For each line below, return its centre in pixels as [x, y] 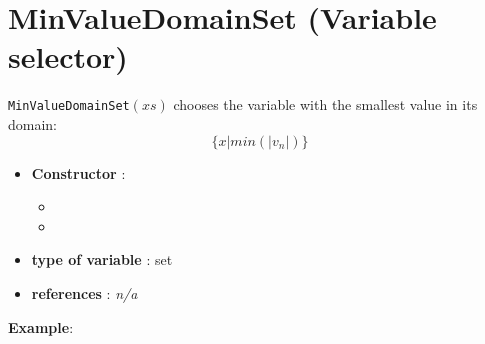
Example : [41, 326]
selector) [68, 56]
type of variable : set [102, 259]
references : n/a [84, 292]
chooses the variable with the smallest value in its [325, 104]
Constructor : [78, 172]
